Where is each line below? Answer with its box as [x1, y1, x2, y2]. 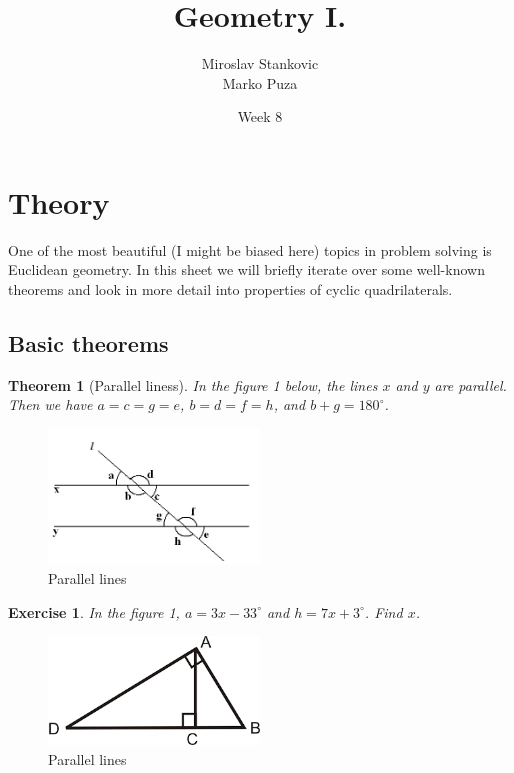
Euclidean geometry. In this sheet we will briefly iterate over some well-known [8, 259, 485, 280]
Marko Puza [222, 72, 298, 93]
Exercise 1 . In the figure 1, [8, 601, 180, 622]
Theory [8, 181, 110, 222]
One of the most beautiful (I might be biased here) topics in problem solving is [8, 239, 492, 260]
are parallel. [434, 374, 507, 395]
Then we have [8, 394, 93, 415]
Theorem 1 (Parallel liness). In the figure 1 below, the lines [8, 374, 378, 395]
